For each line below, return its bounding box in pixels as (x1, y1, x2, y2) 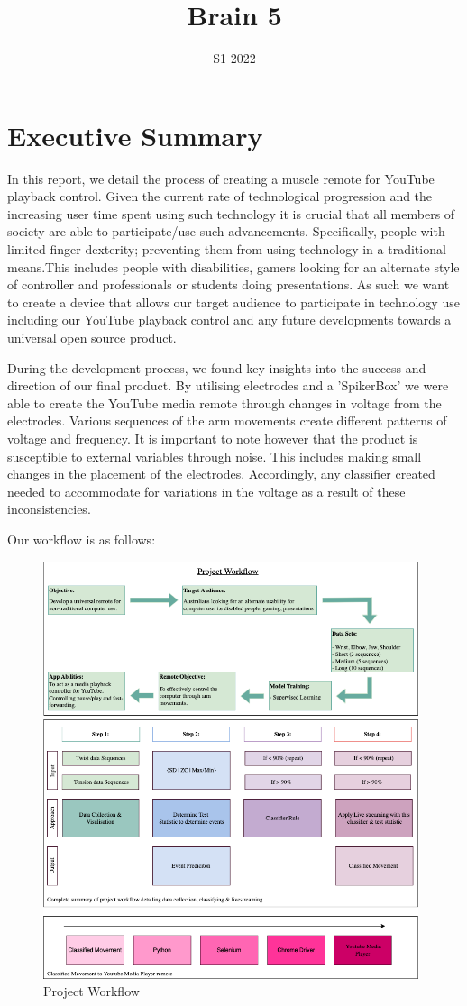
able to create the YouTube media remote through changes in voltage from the (7, 393, 442, 412)
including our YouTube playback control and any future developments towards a (7, 310, 452, 329)
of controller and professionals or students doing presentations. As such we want (7, 275, 450, 294)
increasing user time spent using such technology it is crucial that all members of (7, 204, 455, 223)
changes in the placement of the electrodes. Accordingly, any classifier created (7, 464, 435, 483)
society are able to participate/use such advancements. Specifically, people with (7, 222, 445, 241)
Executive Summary (7, 116, 263, 153)
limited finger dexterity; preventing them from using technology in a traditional (7, 240, 446, 259)
